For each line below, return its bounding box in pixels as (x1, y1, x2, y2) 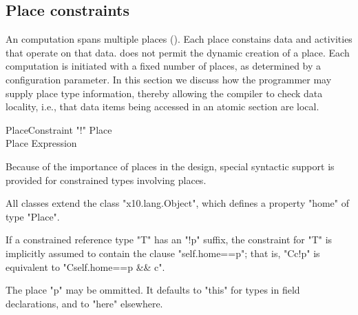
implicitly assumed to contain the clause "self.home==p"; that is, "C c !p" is (6, 245, 320, 260)
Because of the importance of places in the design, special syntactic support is (6, 159, 335, 173)
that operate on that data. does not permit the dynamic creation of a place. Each (6, 45, 350, 59)
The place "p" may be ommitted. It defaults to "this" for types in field (6, 283, 300, 297)
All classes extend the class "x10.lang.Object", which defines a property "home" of (6, 196, 350, 210)
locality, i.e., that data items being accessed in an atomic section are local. (6, 99, 319, 114)
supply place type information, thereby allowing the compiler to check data (6, 85, 323, 100)
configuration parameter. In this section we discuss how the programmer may (6, 72, 332, 86)
